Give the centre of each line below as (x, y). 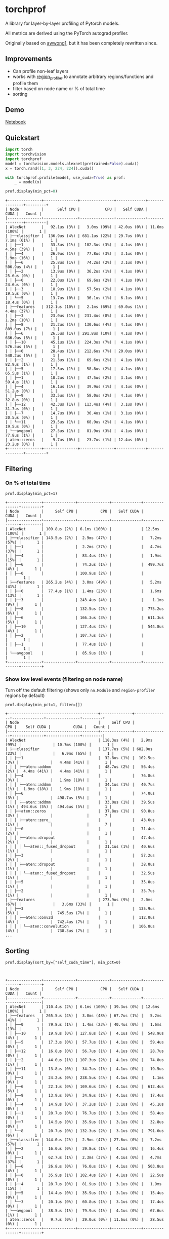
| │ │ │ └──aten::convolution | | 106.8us (80, 926)
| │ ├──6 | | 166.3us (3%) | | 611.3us (85, 617)
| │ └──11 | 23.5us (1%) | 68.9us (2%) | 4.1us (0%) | (77, 422)
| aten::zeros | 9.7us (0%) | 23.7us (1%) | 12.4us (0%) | (77, 440)
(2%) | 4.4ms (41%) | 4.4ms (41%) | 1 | (59, 771)
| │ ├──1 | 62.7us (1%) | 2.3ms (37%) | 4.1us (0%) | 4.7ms (83, 1157)
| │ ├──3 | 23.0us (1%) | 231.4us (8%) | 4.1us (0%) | (77, 316)
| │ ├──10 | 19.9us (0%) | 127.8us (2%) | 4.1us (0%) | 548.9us (85, 1033)
